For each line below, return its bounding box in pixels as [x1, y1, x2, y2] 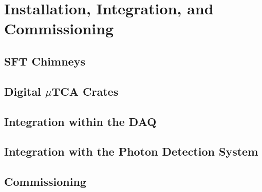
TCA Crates [51, 83, 119, 99]
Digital [4, 83, 41, 99]
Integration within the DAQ [4, 113, 157, 129]
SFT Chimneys [4, 53, 85, 69]
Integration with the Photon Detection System [4, 143, 258, 159]
